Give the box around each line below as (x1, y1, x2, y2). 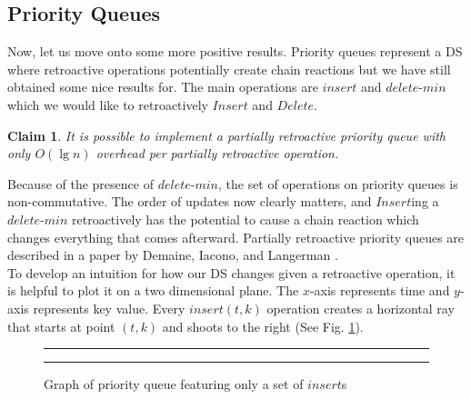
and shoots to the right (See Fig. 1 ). (162, 316, 364, 335)
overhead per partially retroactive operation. (95, 144, 339, 163)
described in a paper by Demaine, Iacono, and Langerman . (7, 245, 338, 264)
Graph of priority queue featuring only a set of (44, 374, 304, 394)
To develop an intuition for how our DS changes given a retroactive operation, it (7, 263, 456, 282)
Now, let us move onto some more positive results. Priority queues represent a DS (7, 42, 463, 61)
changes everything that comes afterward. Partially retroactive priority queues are (7, 227, 465, 246)
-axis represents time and (309, 281, 450, 300)
